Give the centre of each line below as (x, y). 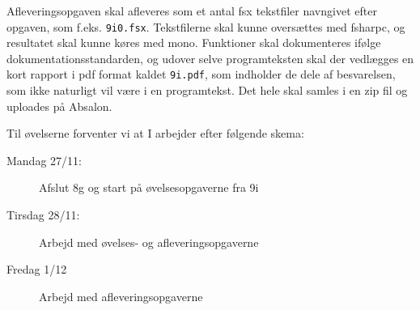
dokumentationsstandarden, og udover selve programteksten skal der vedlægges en (210, 58)
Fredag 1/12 (37, 269)
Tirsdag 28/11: (43, 215)
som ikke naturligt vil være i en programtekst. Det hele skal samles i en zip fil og (207, 90)
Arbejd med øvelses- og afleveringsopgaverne (149, 242)
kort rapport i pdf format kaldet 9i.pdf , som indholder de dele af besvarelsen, (201, 74)
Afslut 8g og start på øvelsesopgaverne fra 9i (149, 187)
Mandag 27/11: (44, 160)
